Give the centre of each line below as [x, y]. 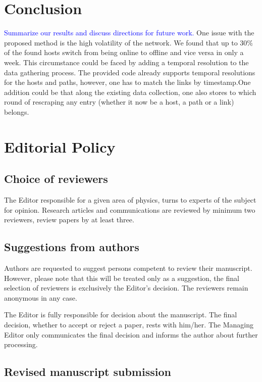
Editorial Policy [60, 146]
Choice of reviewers [56, 179]
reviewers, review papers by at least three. [69, 220]
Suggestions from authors [72, 247]
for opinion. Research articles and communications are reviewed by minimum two [130, 209]
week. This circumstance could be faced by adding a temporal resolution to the [126, 62]
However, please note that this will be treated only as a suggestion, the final [122, 278]
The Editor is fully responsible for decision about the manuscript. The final [121, 315]
